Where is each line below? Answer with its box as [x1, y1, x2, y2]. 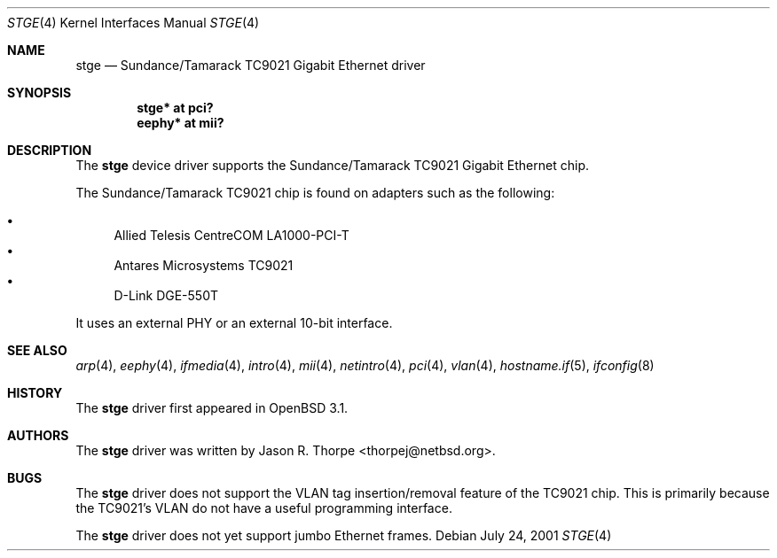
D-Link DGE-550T [114, 288, 219, 303]
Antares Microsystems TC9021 [114, 258, 294, 273]
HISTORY [7, 385, 63, 400]
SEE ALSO [7, 343, 67, 358]
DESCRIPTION [7, 143, 92, 158]
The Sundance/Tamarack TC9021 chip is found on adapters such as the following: [75, 185, 555, 200]
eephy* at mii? [137, 115, 224, 130]
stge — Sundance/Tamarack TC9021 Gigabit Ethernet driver [75, 58, 426, 73]
